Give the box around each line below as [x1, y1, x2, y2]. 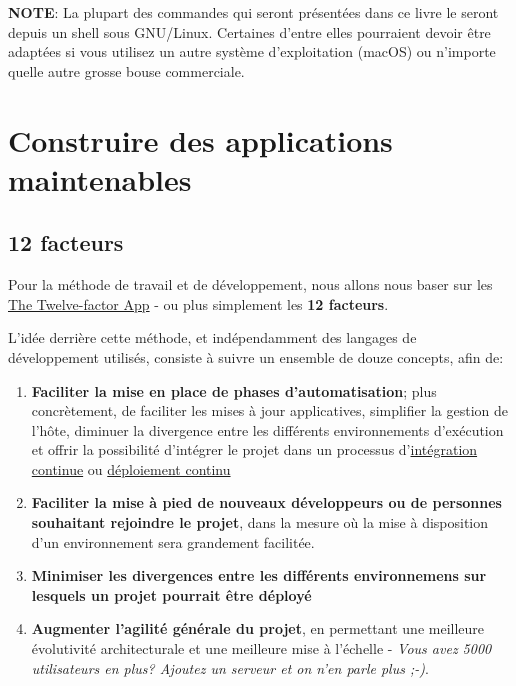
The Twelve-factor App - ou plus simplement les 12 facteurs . [8, 293, 389, 314]
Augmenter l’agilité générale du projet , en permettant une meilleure [31, 618, 485, 639]
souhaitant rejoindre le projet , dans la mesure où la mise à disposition [31, 512, 489, 533]
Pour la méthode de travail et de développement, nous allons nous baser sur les [8, 274, 493, 295]
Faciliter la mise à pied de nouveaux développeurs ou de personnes [31, 492, 502, 513]
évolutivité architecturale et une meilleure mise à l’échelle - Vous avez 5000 [31, 638, 492, 659]
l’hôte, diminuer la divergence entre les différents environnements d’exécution [31, 419, 504, 440]
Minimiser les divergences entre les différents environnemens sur [31, 565, 487, 586]
